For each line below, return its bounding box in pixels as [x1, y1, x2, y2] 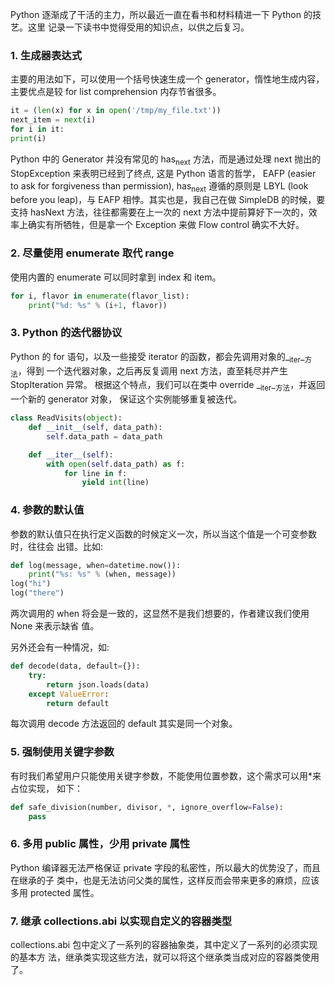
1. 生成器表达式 [10, 48, 83, 62]
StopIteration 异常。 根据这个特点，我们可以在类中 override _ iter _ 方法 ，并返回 [10, 379, 326, 393]
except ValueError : [28, 689, 110, 699]
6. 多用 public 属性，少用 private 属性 [10, 837, 191, 851]
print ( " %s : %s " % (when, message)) [28, 569, 177, 580]
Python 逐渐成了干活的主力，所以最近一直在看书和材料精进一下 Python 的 [10, 9, 313, 20]
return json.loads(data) [46, 679, 150, 690]
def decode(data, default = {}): [10, 661, 141, 672]
